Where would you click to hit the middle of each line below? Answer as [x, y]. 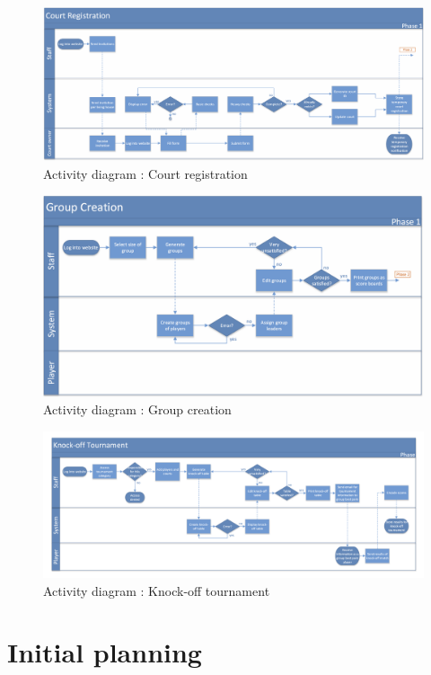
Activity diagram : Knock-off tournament [157, 590]
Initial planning [105, 652]
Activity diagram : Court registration [145, 173]
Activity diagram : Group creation [137, 409]
